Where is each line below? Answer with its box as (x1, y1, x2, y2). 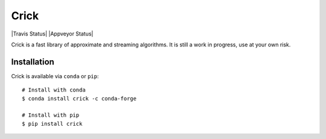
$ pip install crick (22, 120, 83, 127)
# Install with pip (22, 112, 80, 119)
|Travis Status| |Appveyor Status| (11, 30, 94, 37)
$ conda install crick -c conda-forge (22, 95, 137, 102)
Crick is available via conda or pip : (11, 72, 99, 79)
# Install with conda (22, 87, 86, 93)
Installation (11, 57, 54, 67)
